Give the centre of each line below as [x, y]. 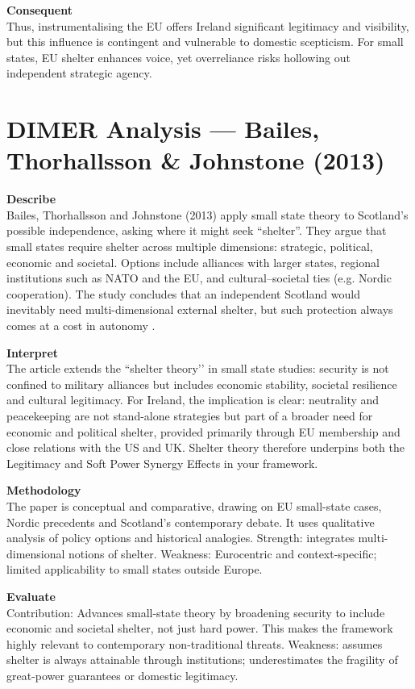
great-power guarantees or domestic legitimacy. [122, 675]
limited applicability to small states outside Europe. [135, 569]
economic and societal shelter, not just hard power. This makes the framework [200, 628]
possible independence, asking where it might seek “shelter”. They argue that [197, 230]
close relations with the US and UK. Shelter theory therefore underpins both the [206, 447]
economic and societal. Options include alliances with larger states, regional [193, 262]
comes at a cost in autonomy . [81, 326]
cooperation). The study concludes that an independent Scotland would [183, 293]
